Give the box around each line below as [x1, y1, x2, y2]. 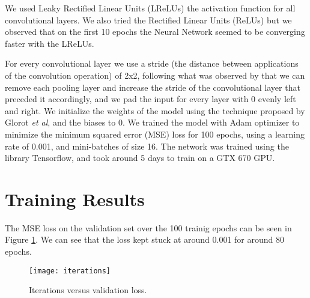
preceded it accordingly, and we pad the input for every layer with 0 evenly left [5, 93, 296, 105]
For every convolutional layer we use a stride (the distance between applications [5, 57, 299, 70]
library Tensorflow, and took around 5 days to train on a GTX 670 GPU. [5, 151, 275, 164]
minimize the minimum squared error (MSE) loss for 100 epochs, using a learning [5, 127, 305, 140]
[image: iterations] [29, 266, 111, 275]
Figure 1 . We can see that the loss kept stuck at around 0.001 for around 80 [5, 233, 284, 246]
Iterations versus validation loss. [29, 284, 147, 296]
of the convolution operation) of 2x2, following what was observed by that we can [5, 68, 305, 81]
